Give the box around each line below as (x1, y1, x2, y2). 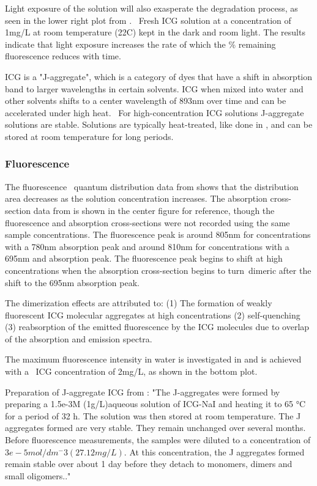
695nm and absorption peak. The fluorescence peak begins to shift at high (5, 252, 283, 265)
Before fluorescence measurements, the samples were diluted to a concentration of (5, 433, 311, 446)
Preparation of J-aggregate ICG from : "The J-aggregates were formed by (5, 385, 280, 398)
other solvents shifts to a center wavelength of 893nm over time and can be (5, 94, 286, 107)
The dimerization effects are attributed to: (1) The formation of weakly (5, 296, 272, 309)
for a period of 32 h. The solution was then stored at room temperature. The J (5, 409, 301, 422)
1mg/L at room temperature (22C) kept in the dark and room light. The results (5, 26, 305, 39)
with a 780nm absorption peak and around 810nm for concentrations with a (5, 240, 289, 252)
